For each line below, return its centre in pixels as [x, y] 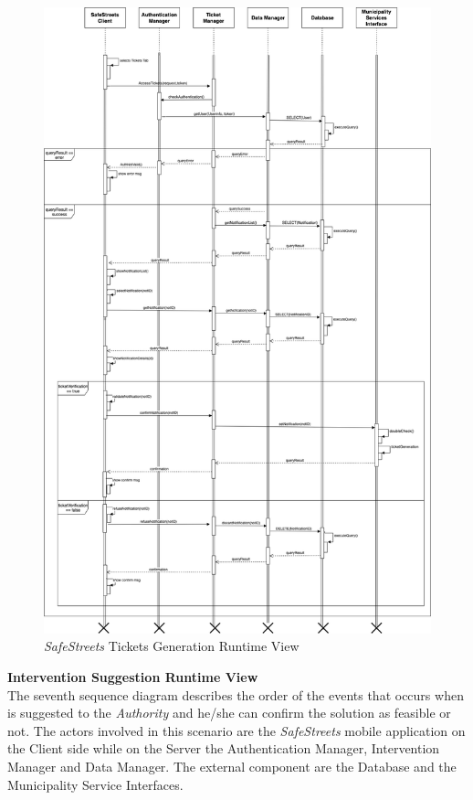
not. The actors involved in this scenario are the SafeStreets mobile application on [236, 730]
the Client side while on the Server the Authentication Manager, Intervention [224, 748]
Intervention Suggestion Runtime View [133, 677]
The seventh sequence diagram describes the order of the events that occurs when [236, 694]
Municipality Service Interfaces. [95, 784]
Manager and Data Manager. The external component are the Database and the [232, 766]
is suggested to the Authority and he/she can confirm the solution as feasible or [229, 713]
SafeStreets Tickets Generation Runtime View [172, 646]
